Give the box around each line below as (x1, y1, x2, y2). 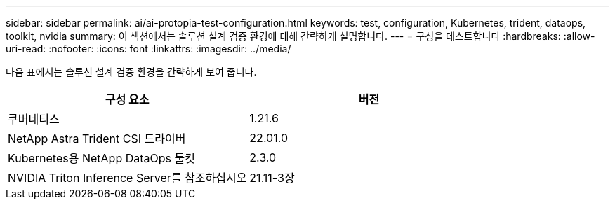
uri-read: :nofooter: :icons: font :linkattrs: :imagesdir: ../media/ (6, 43, 291, 55)
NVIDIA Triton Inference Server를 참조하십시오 (8, 171, 247, 185)
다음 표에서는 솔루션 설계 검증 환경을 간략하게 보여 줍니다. (6, 66, 257, 78)
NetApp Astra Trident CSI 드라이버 (8, 132, 186, 146)
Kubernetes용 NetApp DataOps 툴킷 (8, 151, 195, 165)
